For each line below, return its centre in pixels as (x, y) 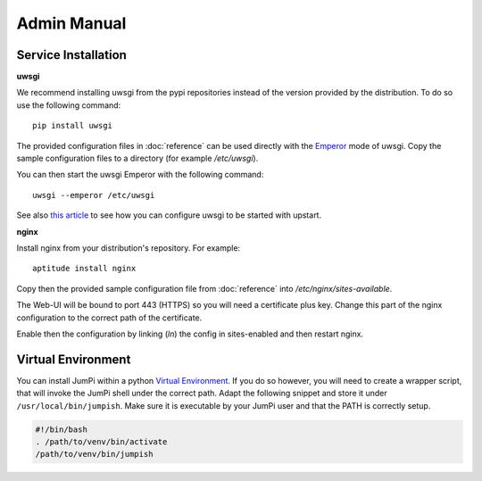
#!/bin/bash (62, 429)
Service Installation (71, 55)
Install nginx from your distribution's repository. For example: (129, 248)
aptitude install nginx (84, 269)
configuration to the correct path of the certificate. (109, 318)
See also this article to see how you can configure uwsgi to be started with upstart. (169, 215)
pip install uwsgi (73, 126)
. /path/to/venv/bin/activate (101, 441)
